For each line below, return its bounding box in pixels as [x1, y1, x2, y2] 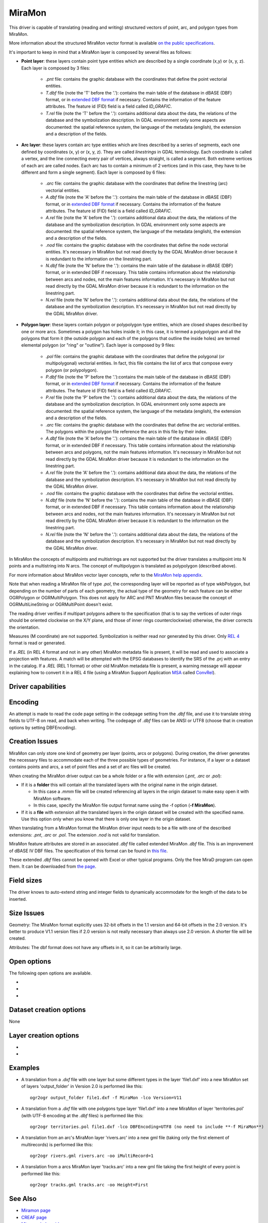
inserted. [9, 896, 27, 902]
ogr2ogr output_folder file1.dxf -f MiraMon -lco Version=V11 [30, 1095, 182, 1100]
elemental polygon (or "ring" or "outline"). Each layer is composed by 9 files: [21, 342, 175, 348]
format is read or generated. [9, 640, 66, 646]
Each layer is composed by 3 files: [21, 65, 90, 71]
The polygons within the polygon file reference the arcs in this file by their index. [45, 429, 207, 435]
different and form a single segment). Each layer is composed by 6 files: [21, 169, 166, 175]
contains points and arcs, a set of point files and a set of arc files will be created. [9, 764, 171, 770]
